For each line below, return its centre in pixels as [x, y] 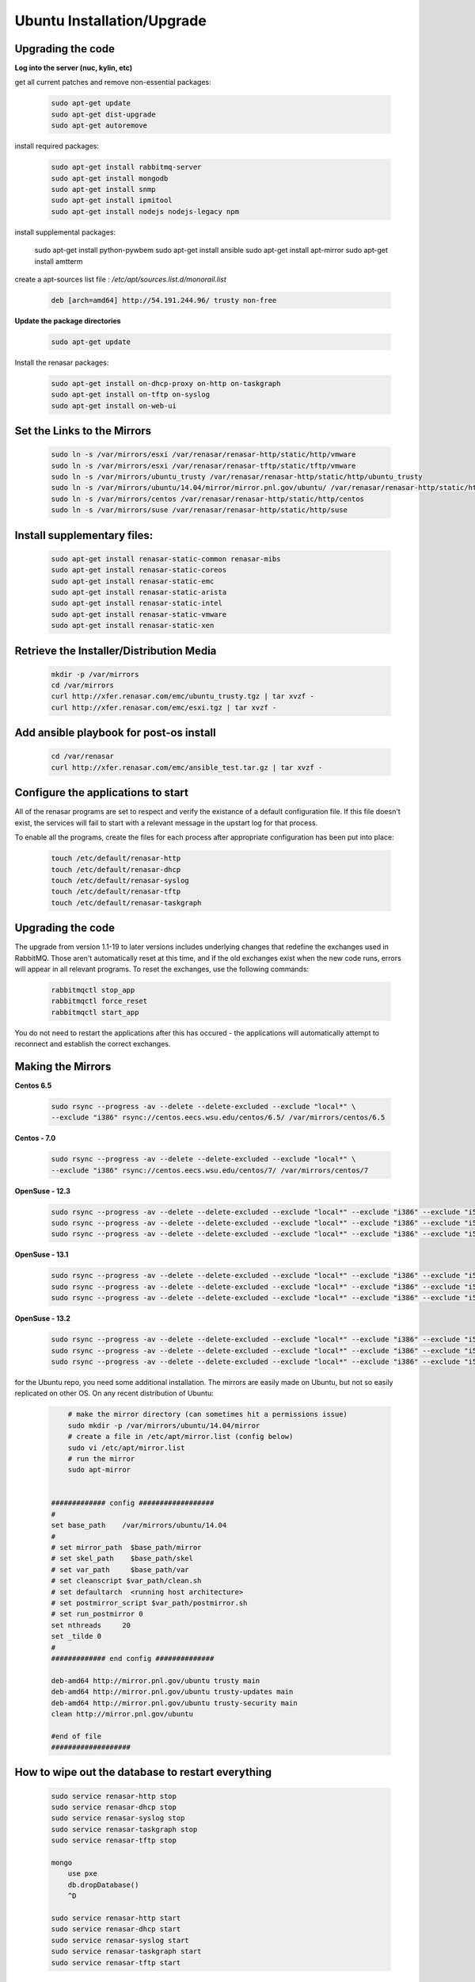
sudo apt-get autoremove [99, 126]
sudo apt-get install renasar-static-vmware [139, 614]
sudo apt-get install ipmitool [112, 201]
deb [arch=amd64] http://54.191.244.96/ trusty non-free [164, 300]
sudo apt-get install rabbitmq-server [126, 167]
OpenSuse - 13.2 [43, 1318]
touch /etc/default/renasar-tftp [116, 892]
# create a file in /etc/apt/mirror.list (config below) [180, 1437]
